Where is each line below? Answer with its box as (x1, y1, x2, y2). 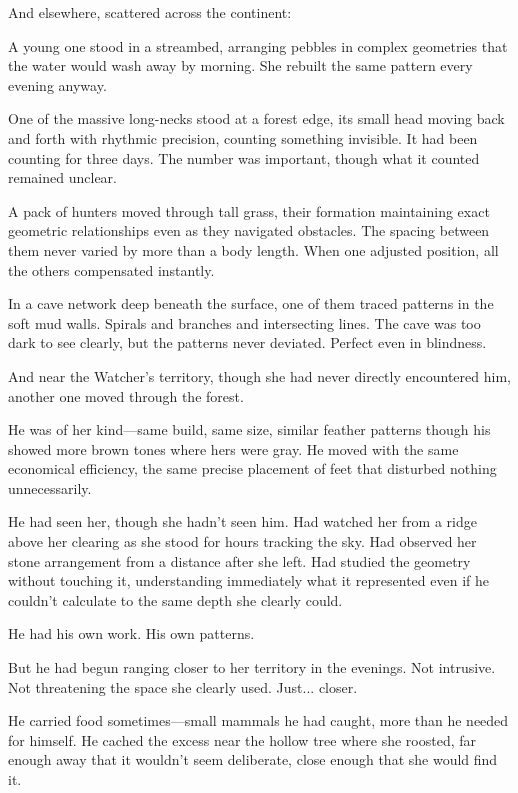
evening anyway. (8, 74, 107, 95)
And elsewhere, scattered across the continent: (8, 2, 292, 22)
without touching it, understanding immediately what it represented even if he (8, 570, 489, 591)
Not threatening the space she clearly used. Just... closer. (8, 676, 358, 697)
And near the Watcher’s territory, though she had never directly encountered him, (8, 365, 511, 386)
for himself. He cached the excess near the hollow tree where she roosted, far (8, 729, 476, 750)
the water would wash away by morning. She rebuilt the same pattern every (8, 55, 473, 76)
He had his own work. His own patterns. (8, 623, 255, 644)
